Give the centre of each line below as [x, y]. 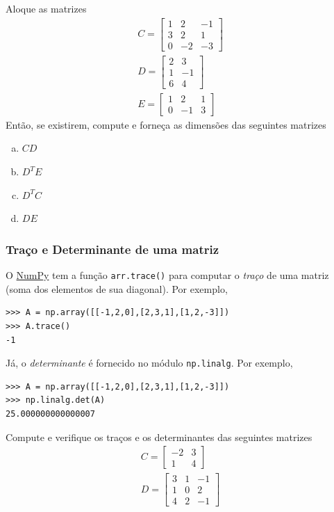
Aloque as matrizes [46, 8]
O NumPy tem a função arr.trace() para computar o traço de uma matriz [167, 275]
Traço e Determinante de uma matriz [112, 249]
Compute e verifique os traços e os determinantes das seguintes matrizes [159, 437]
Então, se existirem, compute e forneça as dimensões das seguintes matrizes [166, 124]
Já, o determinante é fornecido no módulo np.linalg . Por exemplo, [149, 363]
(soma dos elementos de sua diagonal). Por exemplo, [117, 288]
